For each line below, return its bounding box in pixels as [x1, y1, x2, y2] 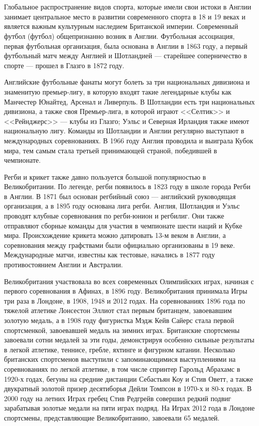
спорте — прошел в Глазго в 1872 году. [4, 60, 125, 70]
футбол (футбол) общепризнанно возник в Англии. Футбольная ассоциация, [4, 30, 235, 41]
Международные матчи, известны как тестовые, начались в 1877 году [4, 249, 215, 260]
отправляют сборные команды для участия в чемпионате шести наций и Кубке [4, 220, 243, 230]
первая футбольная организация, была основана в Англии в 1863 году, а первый [4, 40, 248, 51]
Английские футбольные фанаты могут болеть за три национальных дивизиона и [4, 77, 250, 87]
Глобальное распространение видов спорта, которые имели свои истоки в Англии [4, 1, 252, 12]
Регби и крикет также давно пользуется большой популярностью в [4, 171, 206, 182]
